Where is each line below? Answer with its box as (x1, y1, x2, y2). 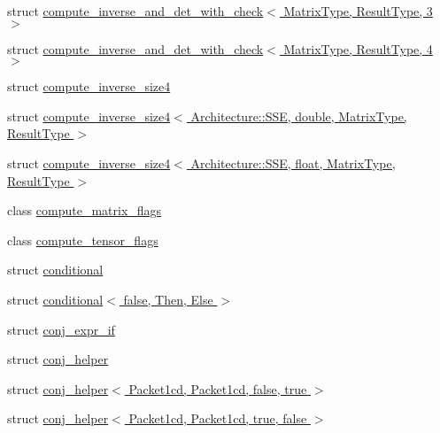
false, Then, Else (123, 290, 213, 308)
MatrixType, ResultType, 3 (283, 2, 433, 19)
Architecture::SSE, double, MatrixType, (190, 106, 407, 125)
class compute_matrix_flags (7, 201, 162, 220)
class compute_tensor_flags (7, 230, 158, 249)
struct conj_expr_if (7, 320, 115, 338)
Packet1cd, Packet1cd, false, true (128, 379, 307, 398)
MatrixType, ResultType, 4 (283, 39, 433, 58)
